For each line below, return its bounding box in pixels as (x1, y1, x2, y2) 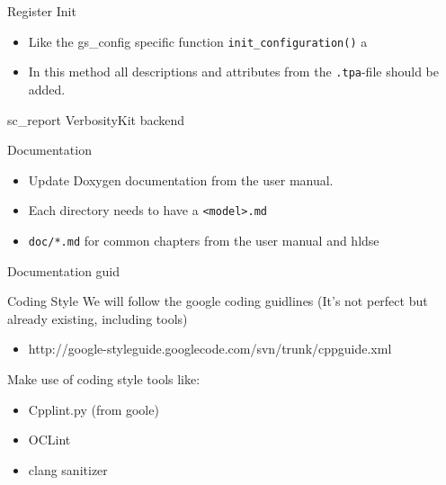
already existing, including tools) (7, 309, 188, 328)
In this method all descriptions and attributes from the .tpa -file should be (28, 62, 439, 81)
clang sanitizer (28, 460, 108, 479)
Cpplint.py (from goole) (28, 400, 159, 418)
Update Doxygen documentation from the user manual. (28, 170, 334, 189)
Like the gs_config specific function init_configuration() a (28, 31, 368, 50)
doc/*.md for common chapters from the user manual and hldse (28, 230, 379, 249)
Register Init (7, 2, 76, 20)
